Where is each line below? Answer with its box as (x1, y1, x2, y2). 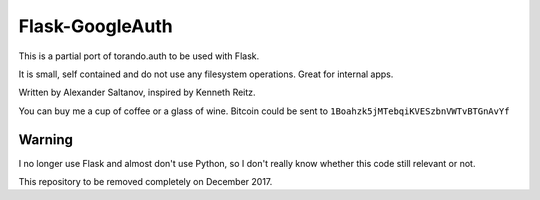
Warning (18, 131, 74, 148)
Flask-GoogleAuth (18, 15, 174, 37)
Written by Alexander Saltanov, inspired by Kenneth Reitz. (18, 86, 256, 99)
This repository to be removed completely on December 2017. (18, 176, 273, 188)
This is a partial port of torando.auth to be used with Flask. (18, 50, 260, 62)
